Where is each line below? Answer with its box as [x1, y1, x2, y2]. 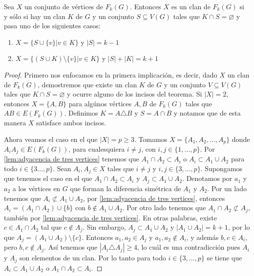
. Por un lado [207, 183, 247, 193]
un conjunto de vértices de [24, 1, 104, 11]
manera [4, 117, 26, 127]
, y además [186, 232, 219, 242]
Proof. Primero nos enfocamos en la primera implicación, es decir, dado [4, 69, 217, 79]
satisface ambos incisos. [36, 117, 106, 127]
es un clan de [171, 1, 211, 11]
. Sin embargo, [83, 222, 126, 232]
